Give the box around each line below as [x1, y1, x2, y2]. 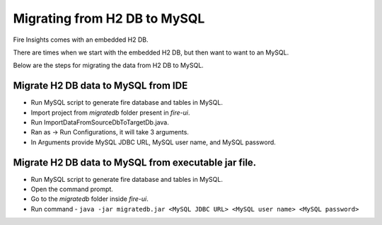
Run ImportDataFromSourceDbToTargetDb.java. [30, 118, 169, 127]
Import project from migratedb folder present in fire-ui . [30, 108, 190, 117]
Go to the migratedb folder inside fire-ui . [30, 195, 149, 203]
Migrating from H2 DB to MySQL [13, 11, 205, 26]
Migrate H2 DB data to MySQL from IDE [13, 80, 188, 92]
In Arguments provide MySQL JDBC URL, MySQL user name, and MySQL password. [30, 138, 276, 146]
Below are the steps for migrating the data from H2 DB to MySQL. [13, 61, 204, 70]
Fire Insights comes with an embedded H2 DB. [13, 35, 149, 44]
